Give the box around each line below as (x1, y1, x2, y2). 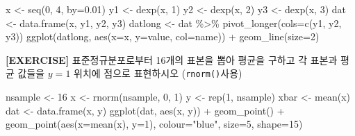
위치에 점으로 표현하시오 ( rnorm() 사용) (74, 66, 242, 80)
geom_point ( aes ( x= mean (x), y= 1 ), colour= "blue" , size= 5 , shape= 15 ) (6, 117, 303, 131)
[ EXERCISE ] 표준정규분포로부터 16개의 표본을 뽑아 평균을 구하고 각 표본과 (6, 52, 338, 67)
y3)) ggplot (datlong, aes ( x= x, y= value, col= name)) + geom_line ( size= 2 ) (6, 29, 320, 44)
